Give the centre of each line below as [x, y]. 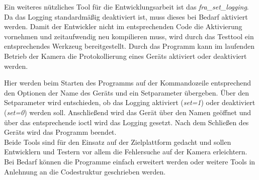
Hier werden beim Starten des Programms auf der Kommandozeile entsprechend [128, 83]
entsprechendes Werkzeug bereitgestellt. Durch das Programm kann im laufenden [129, 46]
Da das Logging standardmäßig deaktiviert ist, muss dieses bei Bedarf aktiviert [126, 16]
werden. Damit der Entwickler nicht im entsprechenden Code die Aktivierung [123, 26]
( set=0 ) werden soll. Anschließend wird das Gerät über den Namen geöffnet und [127, 112]
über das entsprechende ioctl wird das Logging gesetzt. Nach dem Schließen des [126, 122]
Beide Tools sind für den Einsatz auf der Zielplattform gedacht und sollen [118, 142]
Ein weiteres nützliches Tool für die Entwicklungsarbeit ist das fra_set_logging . [126, 7]
